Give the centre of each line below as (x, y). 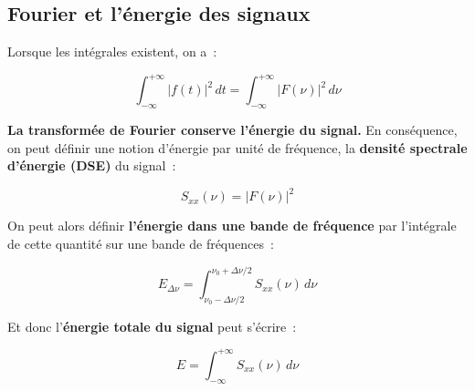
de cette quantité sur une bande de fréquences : (141, 243)
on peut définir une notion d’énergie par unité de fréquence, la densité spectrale (237, 147)
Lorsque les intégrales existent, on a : (112, 51)
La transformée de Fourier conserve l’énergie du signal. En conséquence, (232, 130)
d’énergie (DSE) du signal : (92, 165)
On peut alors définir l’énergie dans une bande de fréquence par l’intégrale (232, 226)
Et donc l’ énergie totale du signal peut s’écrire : (152, 326)
